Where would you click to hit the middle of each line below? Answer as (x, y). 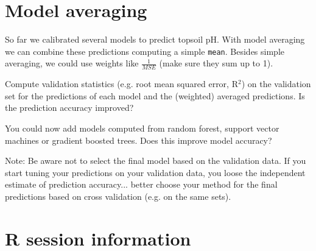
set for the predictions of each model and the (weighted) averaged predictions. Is (155, 95)
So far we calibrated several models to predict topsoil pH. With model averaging (155, 39)
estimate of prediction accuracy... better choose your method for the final (141, 184)
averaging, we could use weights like (72, 63)
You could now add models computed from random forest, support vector (142, 128)
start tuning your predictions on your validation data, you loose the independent (155, 172)
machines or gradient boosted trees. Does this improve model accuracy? (139, 140)
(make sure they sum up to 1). (216, 63)
